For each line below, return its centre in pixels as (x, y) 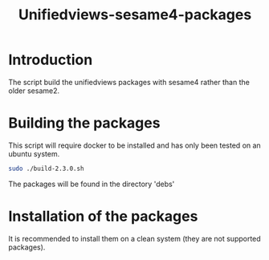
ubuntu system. (34, 153)
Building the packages (84, 123)
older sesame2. (34, 91)
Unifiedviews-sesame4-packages (135, 15)
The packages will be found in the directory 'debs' (92, 184)
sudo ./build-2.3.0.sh (46, 169)
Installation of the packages (103, 216)
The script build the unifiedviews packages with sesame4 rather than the (129, 82)
